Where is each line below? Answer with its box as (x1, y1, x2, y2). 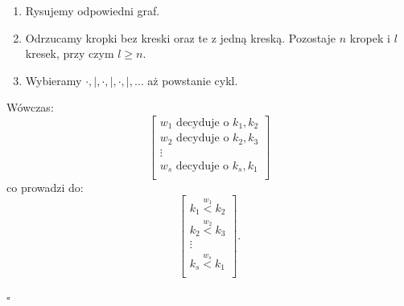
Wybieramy (25, 71, 82, 88)
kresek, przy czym (25, 45, 114, 62)
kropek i (349, 29, 390, 46)
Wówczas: (6, 99, 54, 116)
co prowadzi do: (6, 178, 84, 195)
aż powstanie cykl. (147, 71, 238, 88)
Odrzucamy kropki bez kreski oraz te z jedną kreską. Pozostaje (25, 29, 336, 46)
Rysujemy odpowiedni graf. (25, 2, 160, 18)
